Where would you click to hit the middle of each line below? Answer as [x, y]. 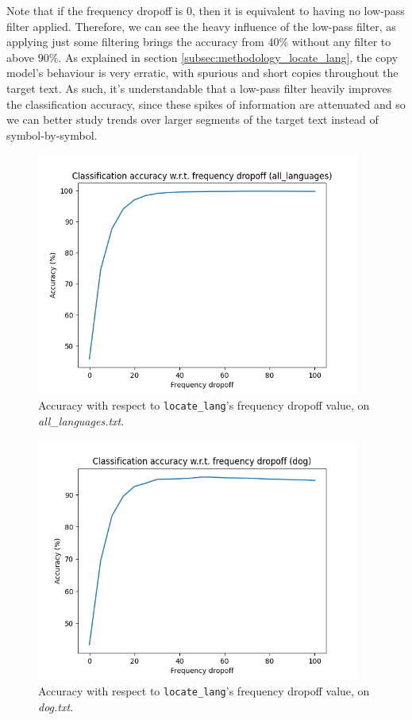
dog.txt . [56, 706]
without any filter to [341, 42]
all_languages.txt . [81, 420]
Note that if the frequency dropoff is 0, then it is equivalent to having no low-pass [206, 10]
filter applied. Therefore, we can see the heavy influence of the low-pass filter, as [201, 26]
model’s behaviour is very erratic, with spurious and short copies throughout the [202, 73]
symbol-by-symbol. [52, 135]
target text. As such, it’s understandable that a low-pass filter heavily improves [199, 88]
